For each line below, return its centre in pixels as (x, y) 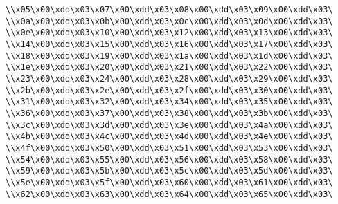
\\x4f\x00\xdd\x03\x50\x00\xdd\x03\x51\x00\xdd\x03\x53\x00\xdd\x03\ (169, 148)
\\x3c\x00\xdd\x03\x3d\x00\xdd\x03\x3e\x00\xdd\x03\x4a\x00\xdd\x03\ (169, 125)
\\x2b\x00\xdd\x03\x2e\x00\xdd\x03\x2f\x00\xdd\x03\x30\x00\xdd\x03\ (169, 90)
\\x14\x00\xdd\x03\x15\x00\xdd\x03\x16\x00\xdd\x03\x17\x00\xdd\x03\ (169, 44)
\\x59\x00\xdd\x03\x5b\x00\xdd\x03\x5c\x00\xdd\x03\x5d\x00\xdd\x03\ (169, 171)
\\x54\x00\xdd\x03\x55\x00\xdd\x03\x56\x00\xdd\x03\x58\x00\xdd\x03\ (169, 159)
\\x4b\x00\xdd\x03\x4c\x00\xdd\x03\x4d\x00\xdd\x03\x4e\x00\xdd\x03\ (169, 137)
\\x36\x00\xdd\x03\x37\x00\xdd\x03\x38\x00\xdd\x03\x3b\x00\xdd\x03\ (169, 113)
